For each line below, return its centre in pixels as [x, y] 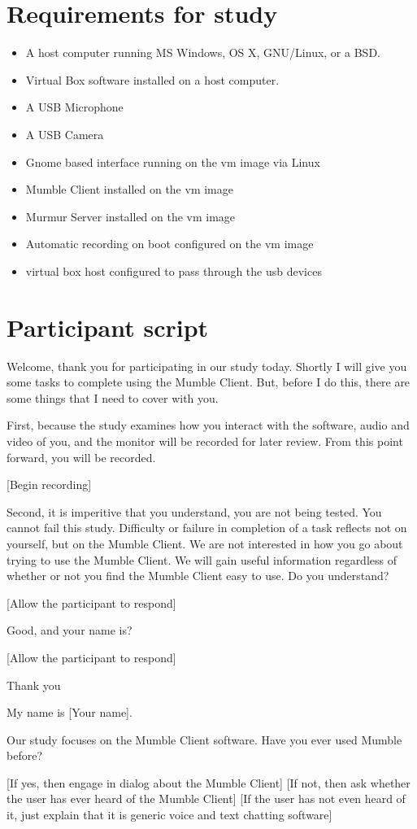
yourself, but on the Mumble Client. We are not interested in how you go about [205, 543]
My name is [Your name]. [69, 712]
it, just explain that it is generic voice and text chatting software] [169, 815]
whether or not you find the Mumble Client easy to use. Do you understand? [198, 576]
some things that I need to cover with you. [113, 397]
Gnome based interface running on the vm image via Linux [173, 161]
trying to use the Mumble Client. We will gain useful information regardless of [202, 559]
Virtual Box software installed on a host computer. [152, 79]
